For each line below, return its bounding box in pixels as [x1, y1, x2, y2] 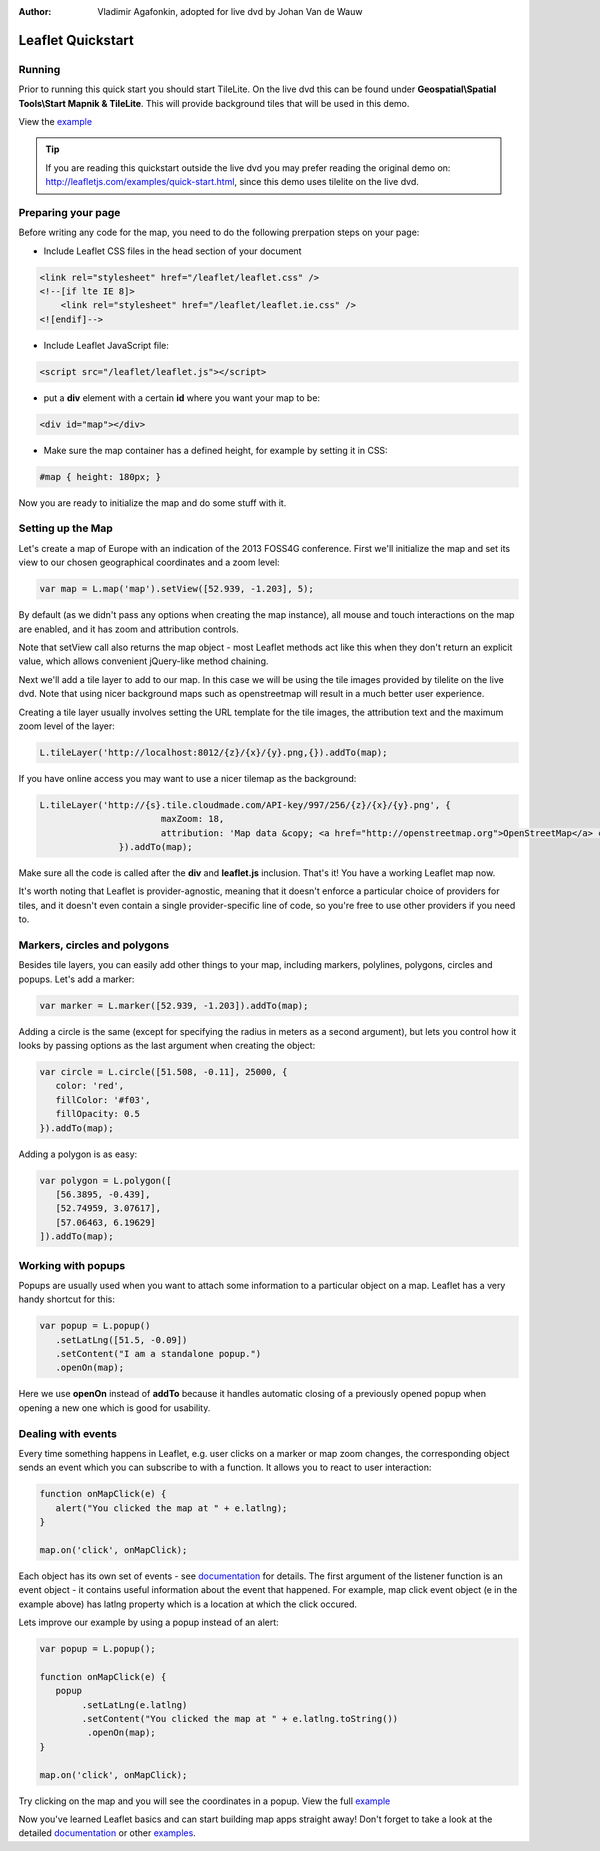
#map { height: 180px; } [39, 471, 162, 482]
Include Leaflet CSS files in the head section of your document [43, 245, 302, 257]
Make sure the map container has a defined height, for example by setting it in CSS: [43, 444, 389, 456]
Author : [18, 6, 52, 17]
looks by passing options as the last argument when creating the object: [18, 1040, 316, 1052]
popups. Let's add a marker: [18, 973, 135, 985]
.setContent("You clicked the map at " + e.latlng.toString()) [81, 1713, 399, 1724]
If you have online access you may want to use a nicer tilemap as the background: [18, 772, 357, 784]
